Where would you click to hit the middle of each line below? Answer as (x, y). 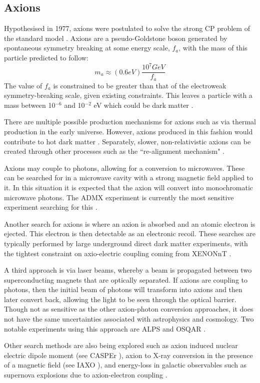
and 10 (74, 105)
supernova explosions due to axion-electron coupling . (86, 375)
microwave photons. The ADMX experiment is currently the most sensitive (119, 197)
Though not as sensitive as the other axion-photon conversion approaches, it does (129, 309)
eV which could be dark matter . (143, 105)
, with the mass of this (213, 48)
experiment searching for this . (51, 207)
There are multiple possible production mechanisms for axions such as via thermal (130, 122)
